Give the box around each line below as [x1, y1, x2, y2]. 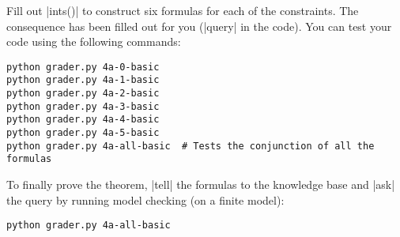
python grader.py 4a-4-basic [6, 114, 160, 126]
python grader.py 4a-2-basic [6, 88, 160, 100]
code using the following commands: [6, 33, 181, 50]
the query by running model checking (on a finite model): [6, 191, 285, 208]
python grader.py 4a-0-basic [6, 61, 160, 73]
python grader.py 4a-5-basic [6, 127, 160, 139]
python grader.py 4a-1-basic [6, 74, 160, 86]
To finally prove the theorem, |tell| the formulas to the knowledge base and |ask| [6, 176, 395, 193]
